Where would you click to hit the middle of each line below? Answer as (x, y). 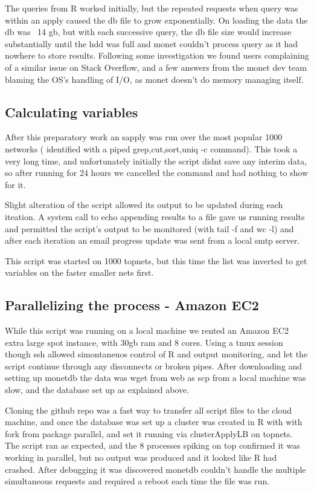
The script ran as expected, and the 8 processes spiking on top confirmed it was (152, 445)
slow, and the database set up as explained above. (97, 390)
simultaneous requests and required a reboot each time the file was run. (137, 481)
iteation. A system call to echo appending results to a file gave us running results (155, 216)
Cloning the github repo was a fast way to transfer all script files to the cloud (148, 410)
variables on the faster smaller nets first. (79, 272)
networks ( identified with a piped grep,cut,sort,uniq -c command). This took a (151, 148)
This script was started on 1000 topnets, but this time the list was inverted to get (156, 260)
